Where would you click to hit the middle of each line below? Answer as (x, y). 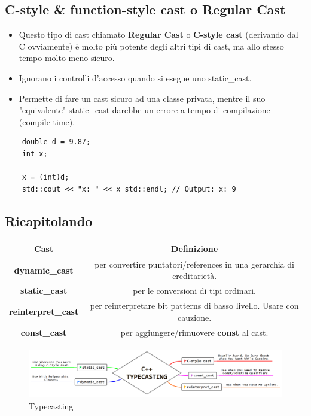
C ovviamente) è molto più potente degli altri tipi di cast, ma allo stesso (151, 46)
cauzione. (195, 317)
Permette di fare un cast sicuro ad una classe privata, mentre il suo (142, 98)
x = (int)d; (45, 177)
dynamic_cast (44, 270)
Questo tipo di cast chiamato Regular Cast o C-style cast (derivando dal (158, 34)
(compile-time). (47, 121)
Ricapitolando (49, 221)
